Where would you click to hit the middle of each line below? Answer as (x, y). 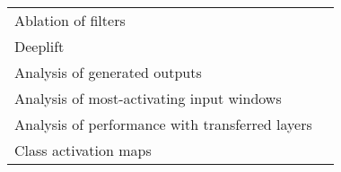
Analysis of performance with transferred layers (163, 124)
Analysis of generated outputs (108, 72)
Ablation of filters (70, 20)
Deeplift (39, 46)
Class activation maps (83, 150)
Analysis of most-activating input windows (148, 98)
